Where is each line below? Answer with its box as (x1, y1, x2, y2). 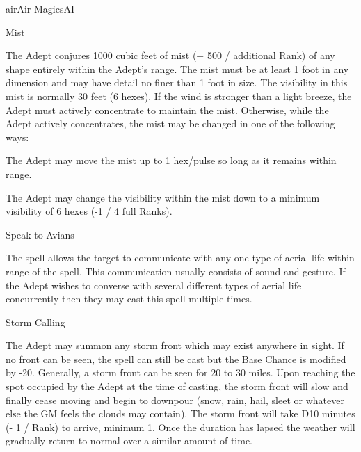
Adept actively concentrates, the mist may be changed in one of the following (6, 116, 335, 131)
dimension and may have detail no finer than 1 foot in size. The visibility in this (6, 75, 348, 90)
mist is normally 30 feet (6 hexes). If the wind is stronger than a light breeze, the (6, 88, 352, 103)
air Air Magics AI (6, 1, 74, 15)
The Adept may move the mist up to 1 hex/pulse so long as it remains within (6, 153, 337, 168)
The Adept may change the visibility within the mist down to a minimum (6, 190, 320, 204)
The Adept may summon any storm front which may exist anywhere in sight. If (6, 338, 344, 353)
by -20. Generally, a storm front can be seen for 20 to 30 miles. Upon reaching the (6, 365, 355, 380)
